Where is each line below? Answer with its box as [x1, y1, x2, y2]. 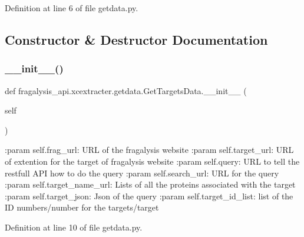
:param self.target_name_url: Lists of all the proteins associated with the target [5, 178, 296, 191]
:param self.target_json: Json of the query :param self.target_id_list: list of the [5, 189, 293, 202]
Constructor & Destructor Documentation [5, 30, 268, 48]
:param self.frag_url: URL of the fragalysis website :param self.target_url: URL [5, 143, 294, 156]
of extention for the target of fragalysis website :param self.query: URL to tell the [5, 155, 300, 167]
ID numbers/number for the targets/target [5, 201, 159, 213]
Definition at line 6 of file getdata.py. [5, 2, 138, 14]
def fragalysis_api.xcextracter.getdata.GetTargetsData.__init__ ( [5, 84, 247, 96]
